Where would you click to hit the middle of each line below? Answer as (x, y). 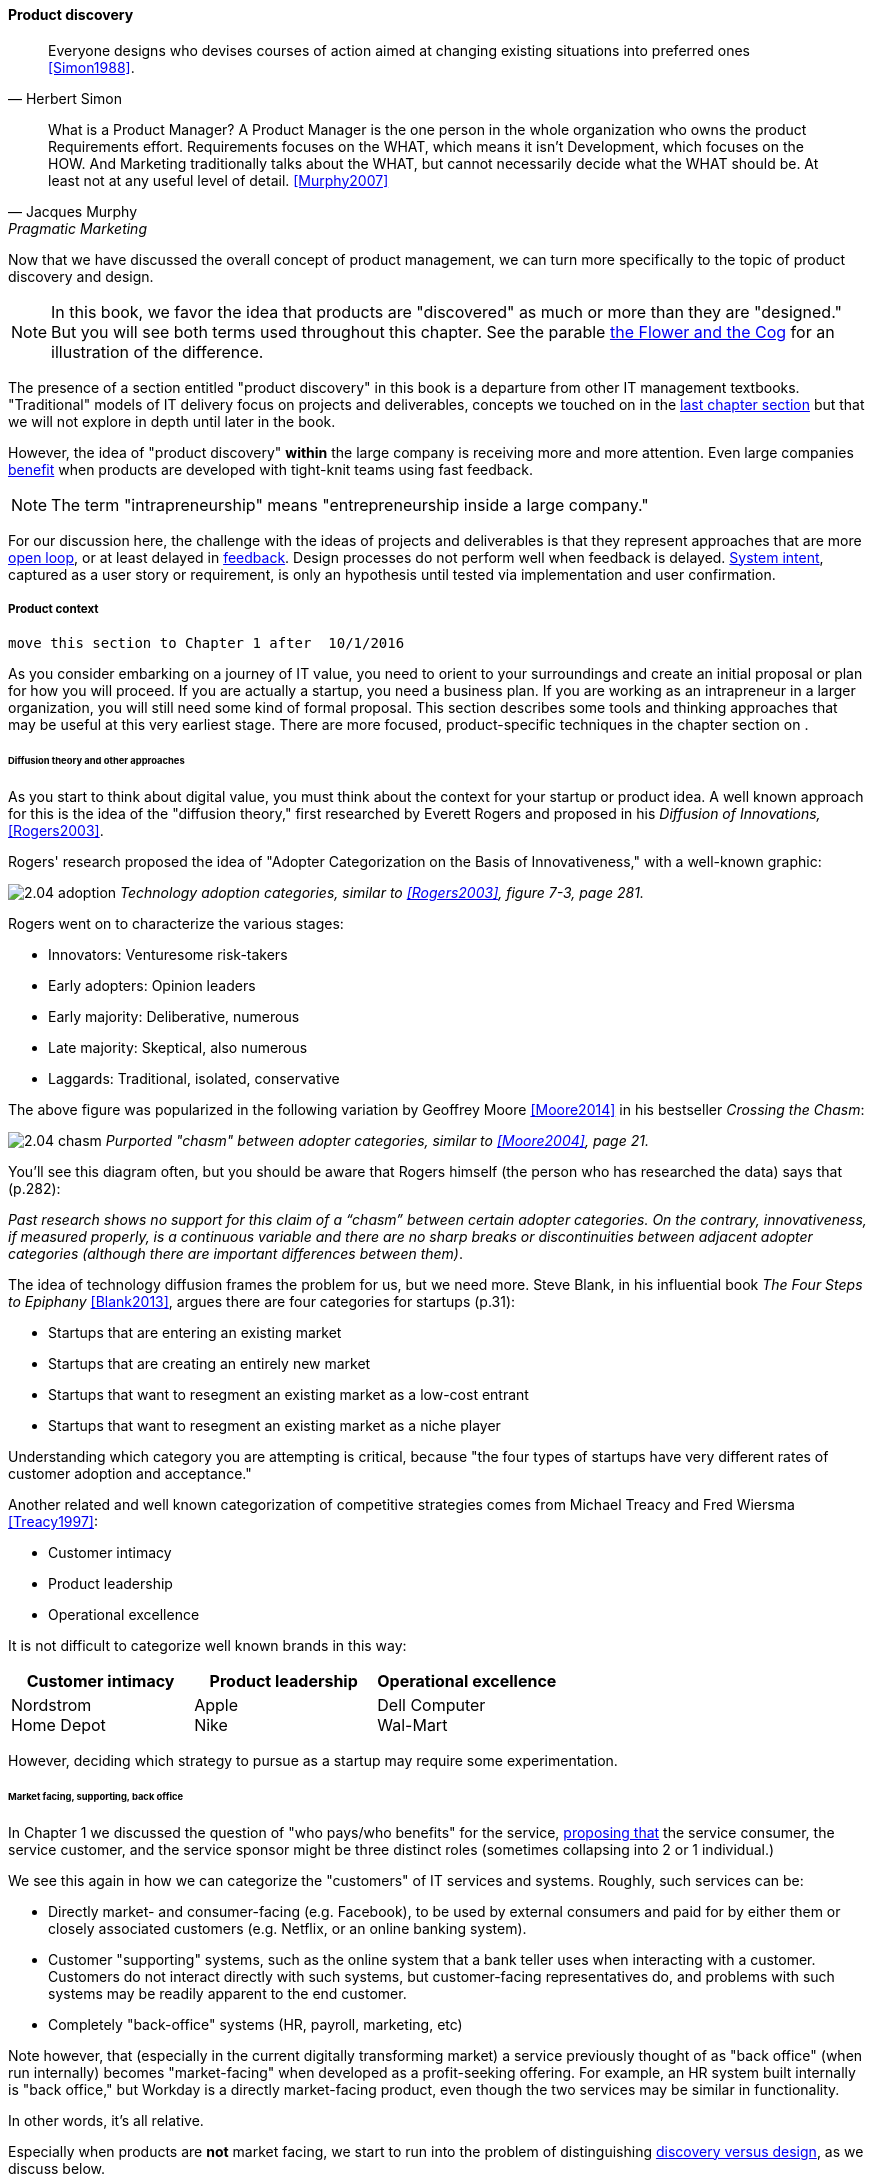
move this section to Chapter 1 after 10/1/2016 (206, 643)
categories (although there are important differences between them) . (236, 1254)
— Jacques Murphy (73, 211)
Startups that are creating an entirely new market (209, 1364)
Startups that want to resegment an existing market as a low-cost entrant (288, 1395)
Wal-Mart (412, 1725)
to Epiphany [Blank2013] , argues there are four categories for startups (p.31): (262, 1302)
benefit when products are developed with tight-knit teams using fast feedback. (271, 469)
